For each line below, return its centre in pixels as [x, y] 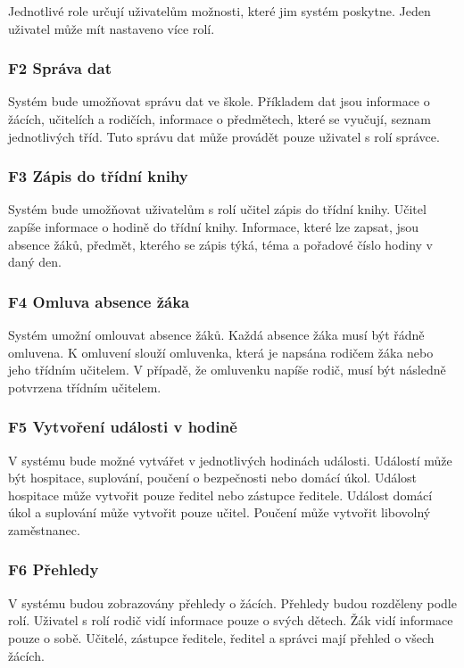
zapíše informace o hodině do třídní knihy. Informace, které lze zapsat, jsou [214, 227]
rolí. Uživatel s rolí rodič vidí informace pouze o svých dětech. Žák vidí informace [231, 620]
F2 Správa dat [60, 68]
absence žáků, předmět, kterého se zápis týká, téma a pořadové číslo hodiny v [220, 244]
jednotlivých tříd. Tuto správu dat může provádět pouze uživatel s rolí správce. [224, 136]
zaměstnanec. [44, 529]
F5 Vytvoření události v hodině [123, 427]
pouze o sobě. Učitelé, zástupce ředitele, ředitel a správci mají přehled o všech [221, 637]
